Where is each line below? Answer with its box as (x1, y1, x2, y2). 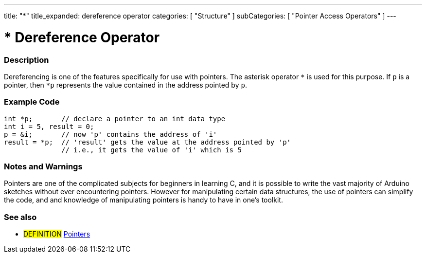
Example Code (4, 97, 60, 107)
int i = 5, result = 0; (4, 122, 94, 130)
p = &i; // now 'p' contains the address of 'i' (4, 130, 217, 138)
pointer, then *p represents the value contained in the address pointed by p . (4, 80, 247, 89)
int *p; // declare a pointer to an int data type (4, 114, 226, 123)
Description (4, 55, 49, 65)
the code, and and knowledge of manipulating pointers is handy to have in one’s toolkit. (4, 196, 283, 204)
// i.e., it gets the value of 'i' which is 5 (61, 146, 242, 154)
